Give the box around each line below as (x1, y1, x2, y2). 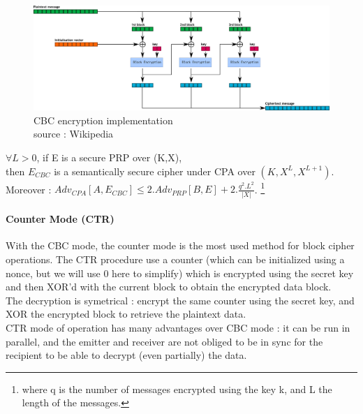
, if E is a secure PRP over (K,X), (36, 150, 182, 165)
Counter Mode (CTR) (6, 212, 114, 226)
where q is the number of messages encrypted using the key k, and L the (22, 381, 332, 396)
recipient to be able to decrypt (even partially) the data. (6, 348, 247, 362)
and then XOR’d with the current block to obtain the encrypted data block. (6, 279, 332, 294)
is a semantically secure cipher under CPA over (54, 163, 255, 178)
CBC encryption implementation (34, 112, 173, 127)
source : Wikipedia (34, 126, 114, 141)
